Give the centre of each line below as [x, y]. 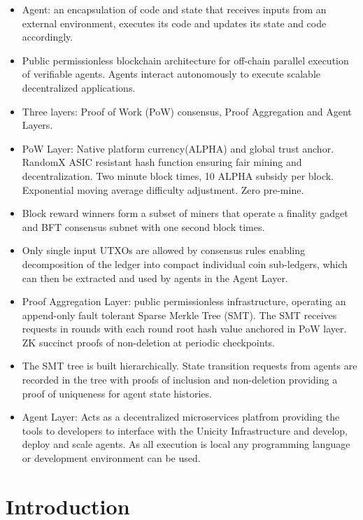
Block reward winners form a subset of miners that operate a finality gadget [185, 213]
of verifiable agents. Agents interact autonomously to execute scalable [171, 74]
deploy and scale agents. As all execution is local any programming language [186, 444]
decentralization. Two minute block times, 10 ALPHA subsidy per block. [178, 175]
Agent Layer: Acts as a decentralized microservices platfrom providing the [181, 417]
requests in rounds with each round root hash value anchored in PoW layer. [184, 329]
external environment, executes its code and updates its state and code [174, 23]
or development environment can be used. [111, 458]
